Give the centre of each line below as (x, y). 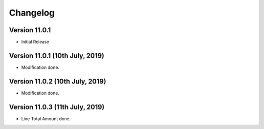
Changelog (32, 13)
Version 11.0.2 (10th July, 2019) (57, 81)
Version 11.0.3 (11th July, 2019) (57, 107)
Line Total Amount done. (46, 118)
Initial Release (35, 42)
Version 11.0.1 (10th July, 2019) (57, 55)
